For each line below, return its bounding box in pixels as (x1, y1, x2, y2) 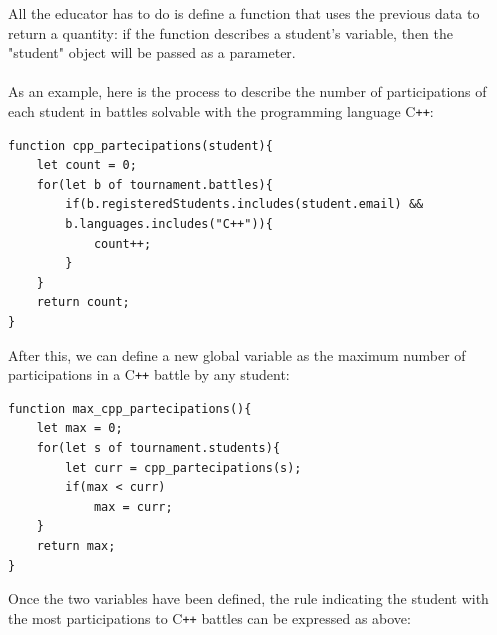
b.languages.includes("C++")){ (65, 217, 273, 231)
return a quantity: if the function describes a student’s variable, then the (8, 22, 454, 43)
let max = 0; (36, 421, 123, 436)
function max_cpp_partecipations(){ (8, 401, 252, 416)
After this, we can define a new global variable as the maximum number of (8, 344, 466, 365)
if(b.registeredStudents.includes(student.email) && (65, 197, 424, 212)
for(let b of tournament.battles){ (36, 177, 273, 192)
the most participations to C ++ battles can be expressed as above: (8, 607, 411, 628)
